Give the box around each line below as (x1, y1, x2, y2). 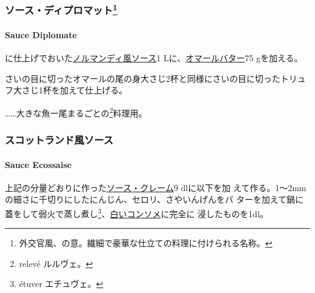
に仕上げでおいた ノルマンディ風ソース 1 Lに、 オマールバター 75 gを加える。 (5, 52, 303, 64)
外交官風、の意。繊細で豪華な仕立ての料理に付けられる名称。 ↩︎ (19, 237, 273, 249)
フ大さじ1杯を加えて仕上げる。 (5, 84, 128, 96)
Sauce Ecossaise (5, 158, 72, 170)
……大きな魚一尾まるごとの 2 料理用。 (5, 104, 147, 119)
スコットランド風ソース (5, 132, 114, 147)
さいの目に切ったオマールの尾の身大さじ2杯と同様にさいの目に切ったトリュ (5, 72, 306, 84)
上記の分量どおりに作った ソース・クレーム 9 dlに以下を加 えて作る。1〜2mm (5, 181, 307, 194)
